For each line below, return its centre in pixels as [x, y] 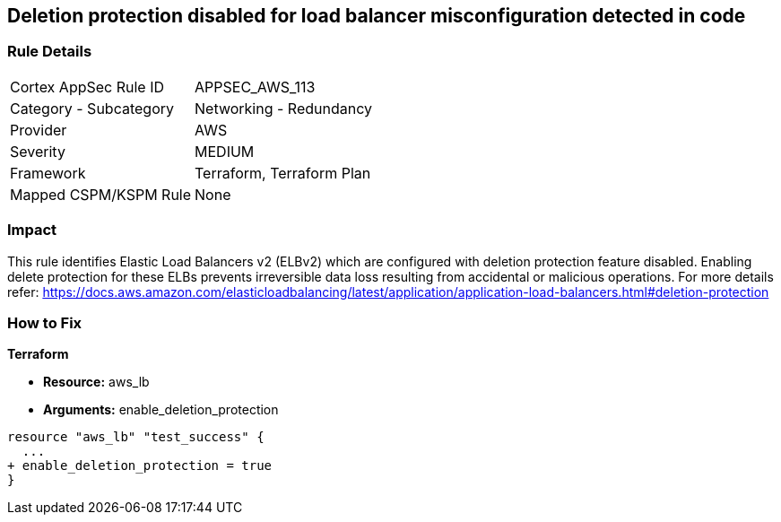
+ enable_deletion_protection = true [140, 466]
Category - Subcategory [92, 108]
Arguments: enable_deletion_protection [161, 410]
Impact [32, 230]
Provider [39, 130]
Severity [38, 151]
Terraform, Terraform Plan [283, 173]
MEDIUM [225, 151]
